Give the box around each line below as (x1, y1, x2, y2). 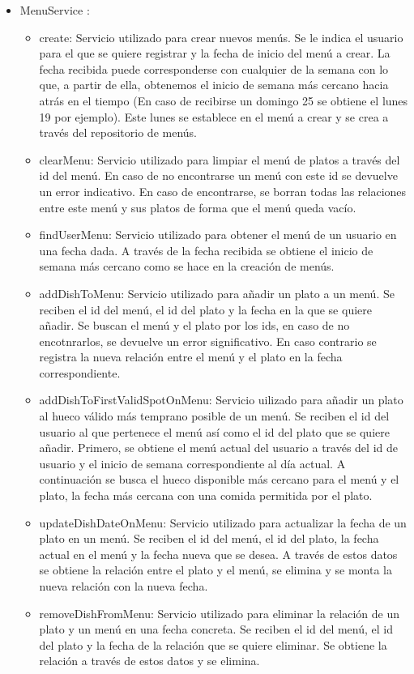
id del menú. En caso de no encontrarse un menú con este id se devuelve (39, 167, 398, 184)
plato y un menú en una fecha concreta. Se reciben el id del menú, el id (39, 621, 393, 638)
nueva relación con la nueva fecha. (39, 578, 208, 594)
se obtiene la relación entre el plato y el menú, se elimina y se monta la (39, 561, 392, 578)
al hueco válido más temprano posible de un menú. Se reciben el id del (39, 407, 390, 424)
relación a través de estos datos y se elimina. (39, 652, 260, 669)
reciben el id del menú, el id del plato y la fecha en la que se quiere (39, 301, 372, 318)
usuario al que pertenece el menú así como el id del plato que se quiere (39, 423, 390, 440)
